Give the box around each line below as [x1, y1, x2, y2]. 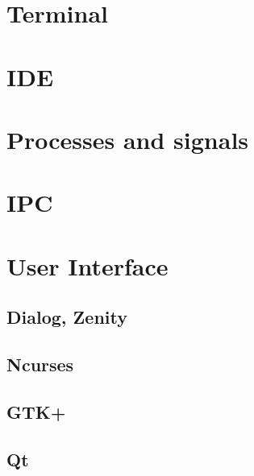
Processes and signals [6, 122, 249, 155]
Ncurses [6, 352, 74, 377]
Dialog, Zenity [6, 304, 127, 329]
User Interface [6, 249, 169, 282]
